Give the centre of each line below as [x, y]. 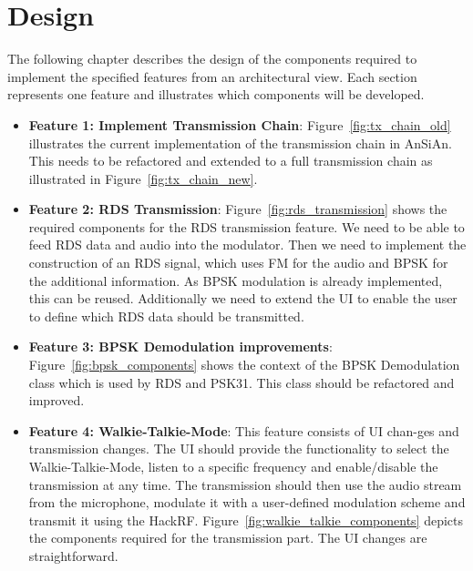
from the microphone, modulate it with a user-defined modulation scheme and [247, 502]
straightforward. [73, 555]
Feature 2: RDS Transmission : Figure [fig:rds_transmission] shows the [238, 209]
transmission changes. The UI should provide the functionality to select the [239, 449]
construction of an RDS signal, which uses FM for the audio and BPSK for [238, 263]
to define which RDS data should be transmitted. [166, 316]
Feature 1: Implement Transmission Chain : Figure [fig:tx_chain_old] [240, 124]
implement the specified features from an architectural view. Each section [212, 76]
